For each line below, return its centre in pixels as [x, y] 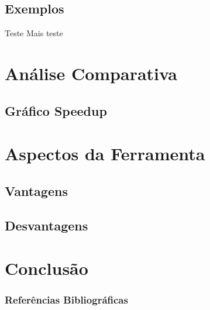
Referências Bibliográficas [66, 300]
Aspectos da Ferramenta [105, 154]
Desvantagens [47, 225]
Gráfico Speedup [56, 110]
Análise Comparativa [91, 73]
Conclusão [47, 268]
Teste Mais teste [34, 33]
